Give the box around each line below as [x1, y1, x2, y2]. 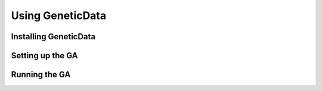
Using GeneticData [11, 9, 107, 22]
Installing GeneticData [11, 32, 96, 42]
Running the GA [11, 70, 71, 80]
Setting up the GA [11, 51, 78, 61]
